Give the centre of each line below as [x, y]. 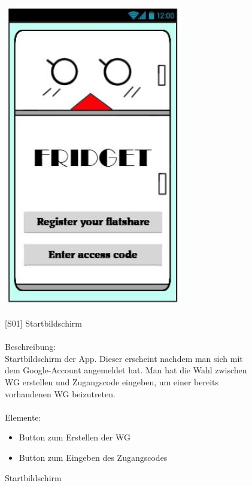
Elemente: [23, 417]
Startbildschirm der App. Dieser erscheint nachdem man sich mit [124, 358]
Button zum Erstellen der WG [75, 437]
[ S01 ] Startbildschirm [43, 323]
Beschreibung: [31, 347]
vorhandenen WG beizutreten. [60, 393]
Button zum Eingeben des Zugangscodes [93, 457]
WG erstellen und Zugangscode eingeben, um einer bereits [112, 382]
